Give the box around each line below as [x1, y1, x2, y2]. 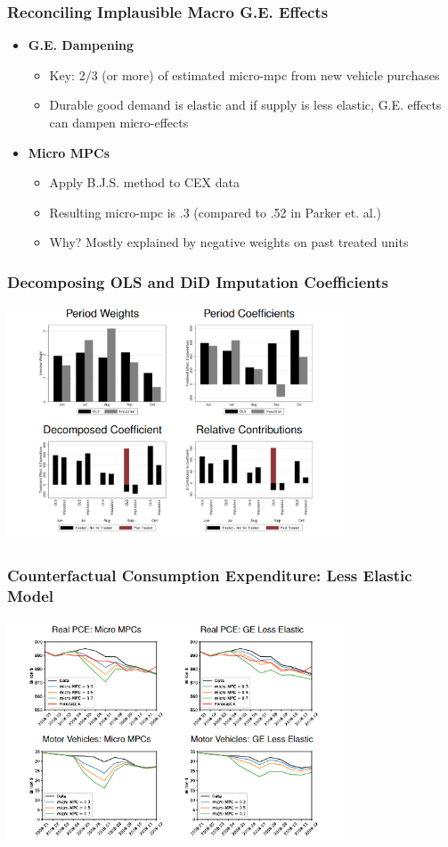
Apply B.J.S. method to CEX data [49, 173, 240, 192]
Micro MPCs [28, 143, 110, 161]
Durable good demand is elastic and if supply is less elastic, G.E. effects [49, 95, 442, 114]
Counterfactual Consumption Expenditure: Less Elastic [7, 564, 412, 587]
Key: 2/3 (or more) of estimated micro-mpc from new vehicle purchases [49, 65, 440, 84]
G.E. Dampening [28, 36, 134, 54]
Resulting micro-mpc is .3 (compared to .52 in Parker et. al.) [49, 202, 382, 221]
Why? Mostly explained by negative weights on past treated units [49, 233, 409, 251]
